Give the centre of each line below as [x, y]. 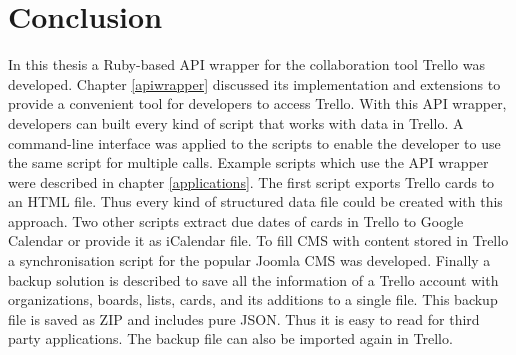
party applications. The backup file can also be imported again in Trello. [230, 338]
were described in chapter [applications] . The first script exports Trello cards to [251, 181]
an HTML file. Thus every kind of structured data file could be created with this [255, 201]
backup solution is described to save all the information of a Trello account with [253, 279]
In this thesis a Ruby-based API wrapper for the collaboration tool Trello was [246, 64]
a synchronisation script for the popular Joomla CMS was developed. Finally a [249, 260]
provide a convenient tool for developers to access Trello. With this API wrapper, [257, 103]
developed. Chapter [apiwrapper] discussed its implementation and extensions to [254, 83]
